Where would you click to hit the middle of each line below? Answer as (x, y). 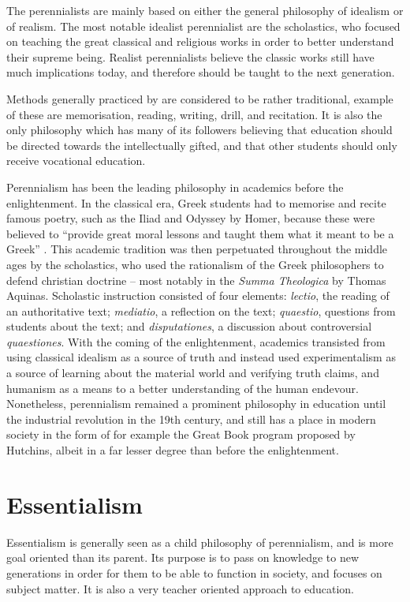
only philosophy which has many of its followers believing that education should (199, 130)
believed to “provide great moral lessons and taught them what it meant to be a (200, 233)
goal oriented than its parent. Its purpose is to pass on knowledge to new (183, 557)
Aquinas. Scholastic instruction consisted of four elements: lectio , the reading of (198, 295)
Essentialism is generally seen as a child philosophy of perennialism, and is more (200, 542)
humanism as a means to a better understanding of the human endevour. (183, 388)
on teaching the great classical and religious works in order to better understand (200, 41)
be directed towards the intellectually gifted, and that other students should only (202, 145)
